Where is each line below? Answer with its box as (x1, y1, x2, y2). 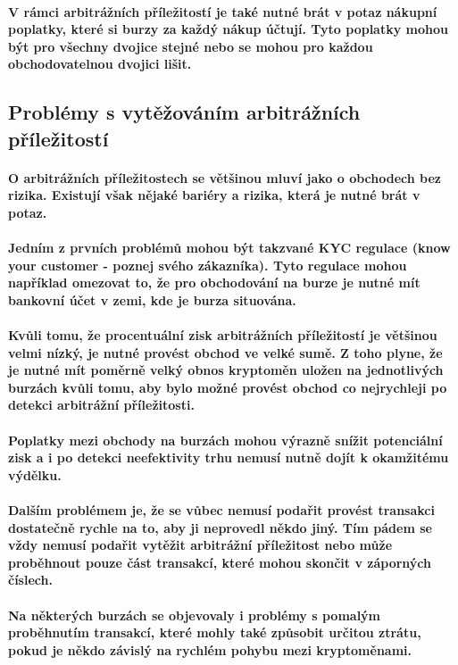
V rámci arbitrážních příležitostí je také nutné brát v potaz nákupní (8, 2, 437, 21)
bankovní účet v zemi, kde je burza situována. (8, 290, 296, 309)
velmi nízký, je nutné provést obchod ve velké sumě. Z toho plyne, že (8, 343, 443, 362)
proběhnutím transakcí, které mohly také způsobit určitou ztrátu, (8, 623, 421, 642)
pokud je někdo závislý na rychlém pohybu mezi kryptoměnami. (8, 640, 412, 659)
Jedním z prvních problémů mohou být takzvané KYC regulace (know (8, 238, 451, 257)
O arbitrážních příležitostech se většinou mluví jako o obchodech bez (8, 168, 441, 187)
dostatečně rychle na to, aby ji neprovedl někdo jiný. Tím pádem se (8, 518, 432, 536)
